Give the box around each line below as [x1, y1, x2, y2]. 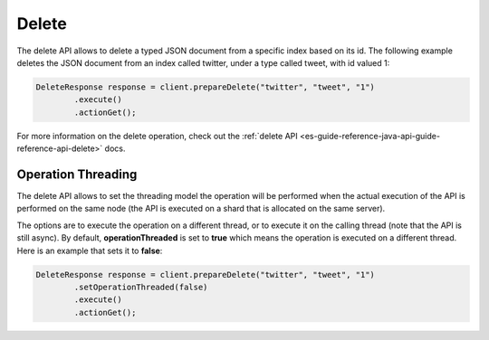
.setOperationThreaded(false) [73, 281, 208, 292]
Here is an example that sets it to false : [16, 245, 163, 256]
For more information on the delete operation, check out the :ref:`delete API [16, 130, 298, 141]
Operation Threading [16, 166, 138, 182]
